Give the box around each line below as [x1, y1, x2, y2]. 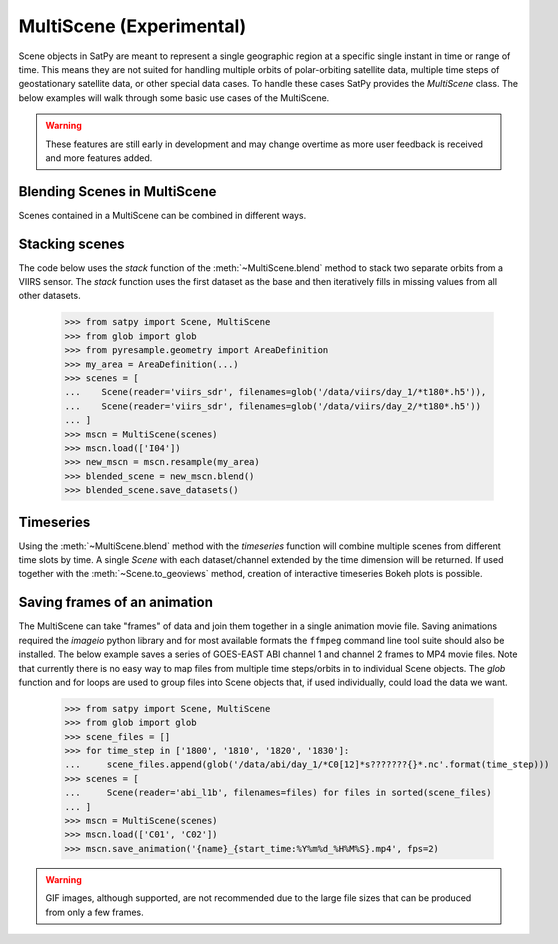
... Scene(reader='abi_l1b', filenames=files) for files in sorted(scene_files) [64, 787, 492, 799]
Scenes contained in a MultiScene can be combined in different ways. [18, 209, 307, 221]
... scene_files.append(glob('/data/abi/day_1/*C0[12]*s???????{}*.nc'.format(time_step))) [64, 759, 550, 770]
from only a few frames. [45, 906, 144, 918]
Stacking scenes [18, 235, 125, 252]
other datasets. [18, 290, 81, 302]
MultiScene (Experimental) [18, 15, 247, 37]
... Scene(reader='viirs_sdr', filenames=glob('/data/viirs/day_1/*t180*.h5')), [64, 386, 487, 398]
